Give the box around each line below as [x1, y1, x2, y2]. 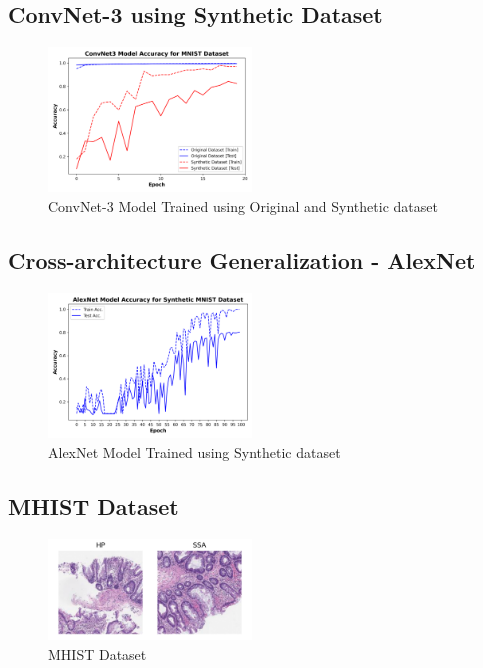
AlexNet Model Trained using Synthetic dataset [48, 441, 341, 462]
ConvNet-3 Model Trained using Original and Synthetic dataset [48, 196, 438, 217]
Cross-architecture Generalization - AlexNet [8, 245, 476, 276]
